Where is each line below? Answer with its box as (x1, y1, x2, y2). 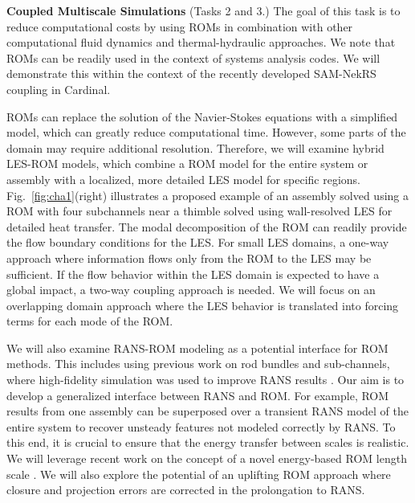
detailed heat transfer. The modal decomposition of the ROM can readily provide (6, 218, 407, 235)
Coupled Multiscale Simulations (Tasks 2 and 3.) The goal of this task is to (6, 2, 401, 18)
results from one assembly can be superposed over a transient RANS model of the (6, 403, 409, 419)
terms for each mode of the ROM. (6, 313, 173, 329)
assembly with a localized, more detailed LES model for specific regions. (6, 170, 361, 187)
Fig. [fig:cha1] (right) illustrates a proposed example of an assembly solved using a (6, 186, 409, 203)
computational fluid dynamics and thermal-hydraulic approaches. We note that (6, 34, 396, 51)
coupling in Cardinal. (6, 80, 111, 97)
